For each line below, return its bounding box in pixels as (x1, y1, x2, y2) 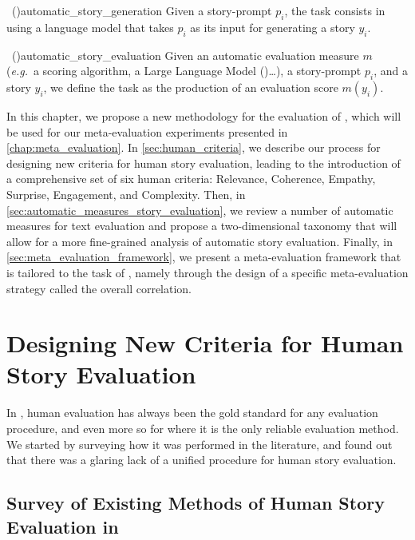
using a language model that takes (6, 18, 174, 35)
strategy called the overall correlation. (6, 280, 192, 296)
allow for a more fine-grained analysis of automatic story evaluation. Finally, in (6, 232, 393, 249)
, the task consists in (284, 2, 385, 18)
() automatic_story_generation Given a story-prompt (11, 2, 272, 18)
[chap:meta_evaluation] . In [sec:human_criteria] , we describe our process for (6, 139, 381, 156)
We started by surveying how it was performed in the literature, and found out (6, 435, 393, 452)
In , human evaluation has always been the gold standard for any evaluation (6, 404, 378, 421)
